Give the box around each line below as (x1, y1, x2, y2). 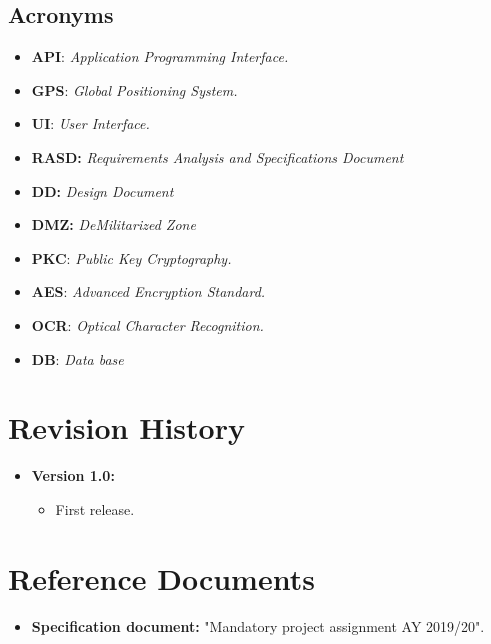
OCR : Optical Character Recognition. (31, 314, 264, 335)
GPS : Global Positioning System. (31, 79, 238, 100)
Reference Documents (8, 557, 315, 598)
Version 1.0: (31, 465, 115, 486)
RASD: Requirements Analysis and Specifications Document (31, 146, 404, 167)
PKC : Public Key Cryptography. (31, 247, 232, 268)
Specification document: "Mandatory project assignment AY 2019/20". (31, 615, 485, 636)
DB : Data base (31, 348, 124, 369)
